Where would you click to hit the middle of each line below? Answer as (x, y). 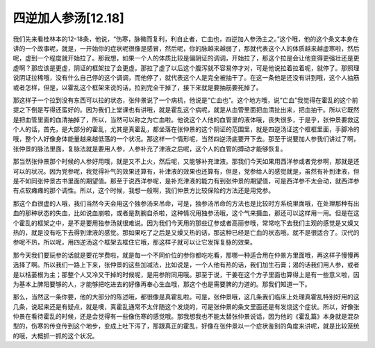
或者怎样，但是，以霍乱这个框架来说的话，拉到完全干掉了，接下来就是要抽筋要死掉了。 (137, 88)
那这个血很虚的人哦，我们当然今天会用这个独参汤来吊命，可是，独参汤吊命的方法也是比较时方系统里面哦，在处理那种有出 (186, 203)
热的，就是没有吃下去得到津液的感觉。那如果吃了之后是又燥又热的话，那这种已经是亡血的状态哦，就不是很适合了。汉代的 (186, 232)
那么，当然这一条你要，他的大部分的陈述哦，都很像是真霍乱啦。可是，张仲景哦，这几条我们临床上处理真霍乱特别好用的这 (186, 297)
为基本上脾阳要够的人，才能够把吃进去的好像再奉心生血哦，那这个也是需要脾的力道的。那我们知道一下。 (162, 284)
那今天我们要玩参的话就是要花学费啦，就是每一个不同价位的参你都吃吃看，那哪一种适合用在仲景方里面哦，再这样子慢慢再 (186, 255)
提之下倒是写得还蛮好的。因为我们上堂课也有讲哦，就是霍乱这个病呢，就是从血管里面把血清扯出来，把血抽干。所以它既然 (186, 110)
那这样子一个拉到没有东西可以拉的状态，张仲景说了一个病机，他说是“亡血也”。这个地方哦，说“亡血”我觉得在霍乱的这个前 (185, 100)
